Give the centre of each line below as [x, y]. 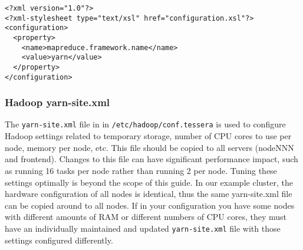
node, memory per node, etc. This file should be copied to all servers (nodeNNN [149, 147]
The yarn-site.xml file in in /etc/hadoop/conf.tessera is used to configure [145, 124]
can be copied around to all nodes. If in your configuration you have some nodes [150, 205]
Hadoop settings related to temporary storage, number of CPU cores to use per [148, 136]
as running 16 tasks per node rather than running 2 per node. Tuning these [141, 170]
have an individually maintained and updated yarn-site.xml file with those [143, 228]
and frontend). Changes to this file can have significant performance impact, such [151, 159]
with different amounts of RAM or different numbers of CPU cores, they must [146, 217]
